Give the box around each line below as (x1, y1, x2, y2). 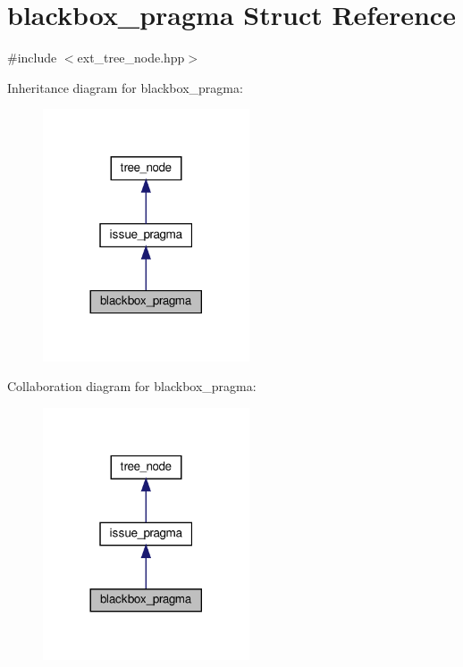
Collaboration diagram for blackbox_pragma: (7, 377, 257, 396)
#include (7, 48, 57, 67)
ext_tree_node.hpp (77, 48, 185, 67)
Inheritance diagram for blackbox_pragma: (7, 78, 243, 96)
